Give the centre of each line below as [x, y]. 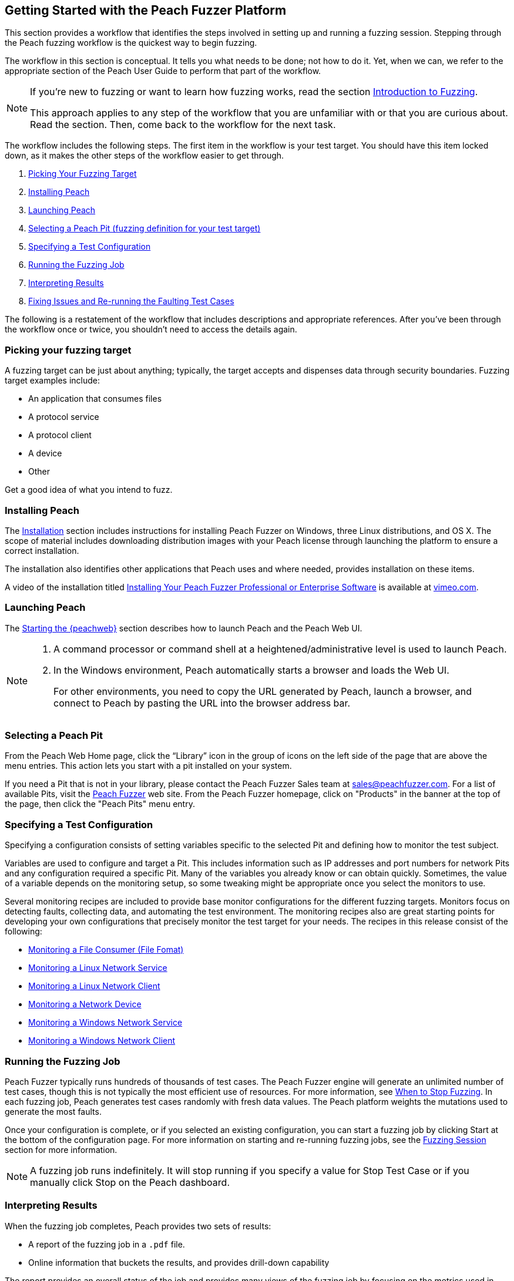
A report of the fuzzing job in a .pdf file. [107, 1244]
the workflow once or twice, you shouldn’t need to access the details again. [151, 330]
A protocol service [64, 417]
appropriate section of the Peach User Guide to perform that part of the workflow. [163, 71]
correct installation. [42, 550]
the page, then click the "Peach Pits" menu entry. [100, 804]
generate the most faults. [53, 1111]
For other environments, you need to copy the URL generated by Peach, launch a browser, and [263, 691]
